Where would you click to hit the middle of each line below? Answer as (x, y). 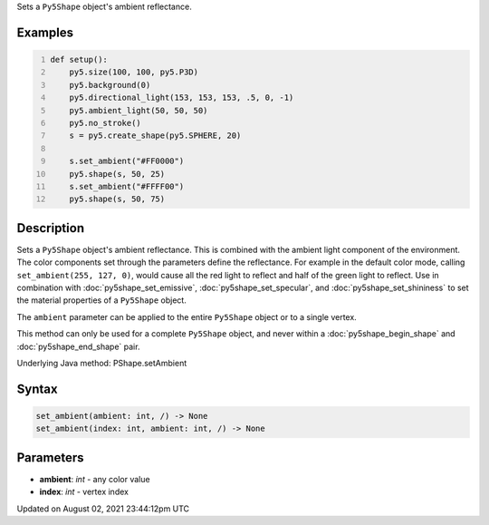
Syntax (37, 389)
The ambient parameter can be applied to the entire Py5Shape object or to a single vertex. (187, 316)
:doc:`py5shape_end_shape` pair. (78, 346)
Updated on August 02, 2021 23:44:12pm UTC (103, 509)
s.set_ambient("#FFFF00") (127, 186)
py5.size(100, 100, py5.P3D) (134, 72)
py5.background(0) (110, 85)
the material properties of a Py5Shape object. (102, 300)
